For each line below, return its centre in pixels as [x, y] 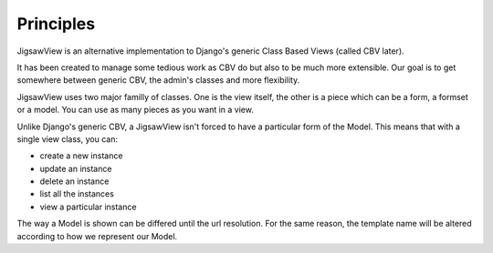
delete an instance [74, 181]
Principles [56, 24]
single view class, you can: [68, 139]
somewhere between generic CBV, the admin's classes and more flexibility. [158, 80]
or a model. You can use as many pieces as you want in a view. [136, 110]
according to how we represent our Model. [97, 236]
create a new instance [81, 156]
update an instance [76, 168]
